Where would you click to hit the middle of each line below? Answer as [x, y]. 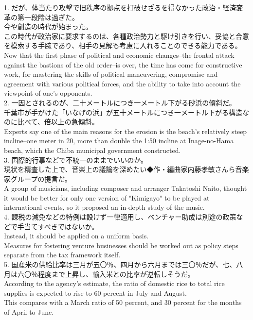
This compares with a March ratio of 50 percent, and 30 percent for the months [123, 302]
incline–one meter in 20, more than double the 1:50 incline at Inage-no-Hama [119, 141]
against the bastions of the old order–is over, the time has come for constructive [123, 64]
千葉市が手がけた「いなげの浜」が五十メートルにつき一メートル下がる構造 [123, 112]
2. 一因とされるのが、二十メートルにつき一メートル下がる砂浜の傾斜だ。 [120, 102]
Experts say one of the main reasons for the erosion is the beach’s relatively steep [126, 131]
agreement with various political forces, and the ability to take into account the [122, 83]
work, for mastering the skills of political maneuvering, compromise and [111, 74]
